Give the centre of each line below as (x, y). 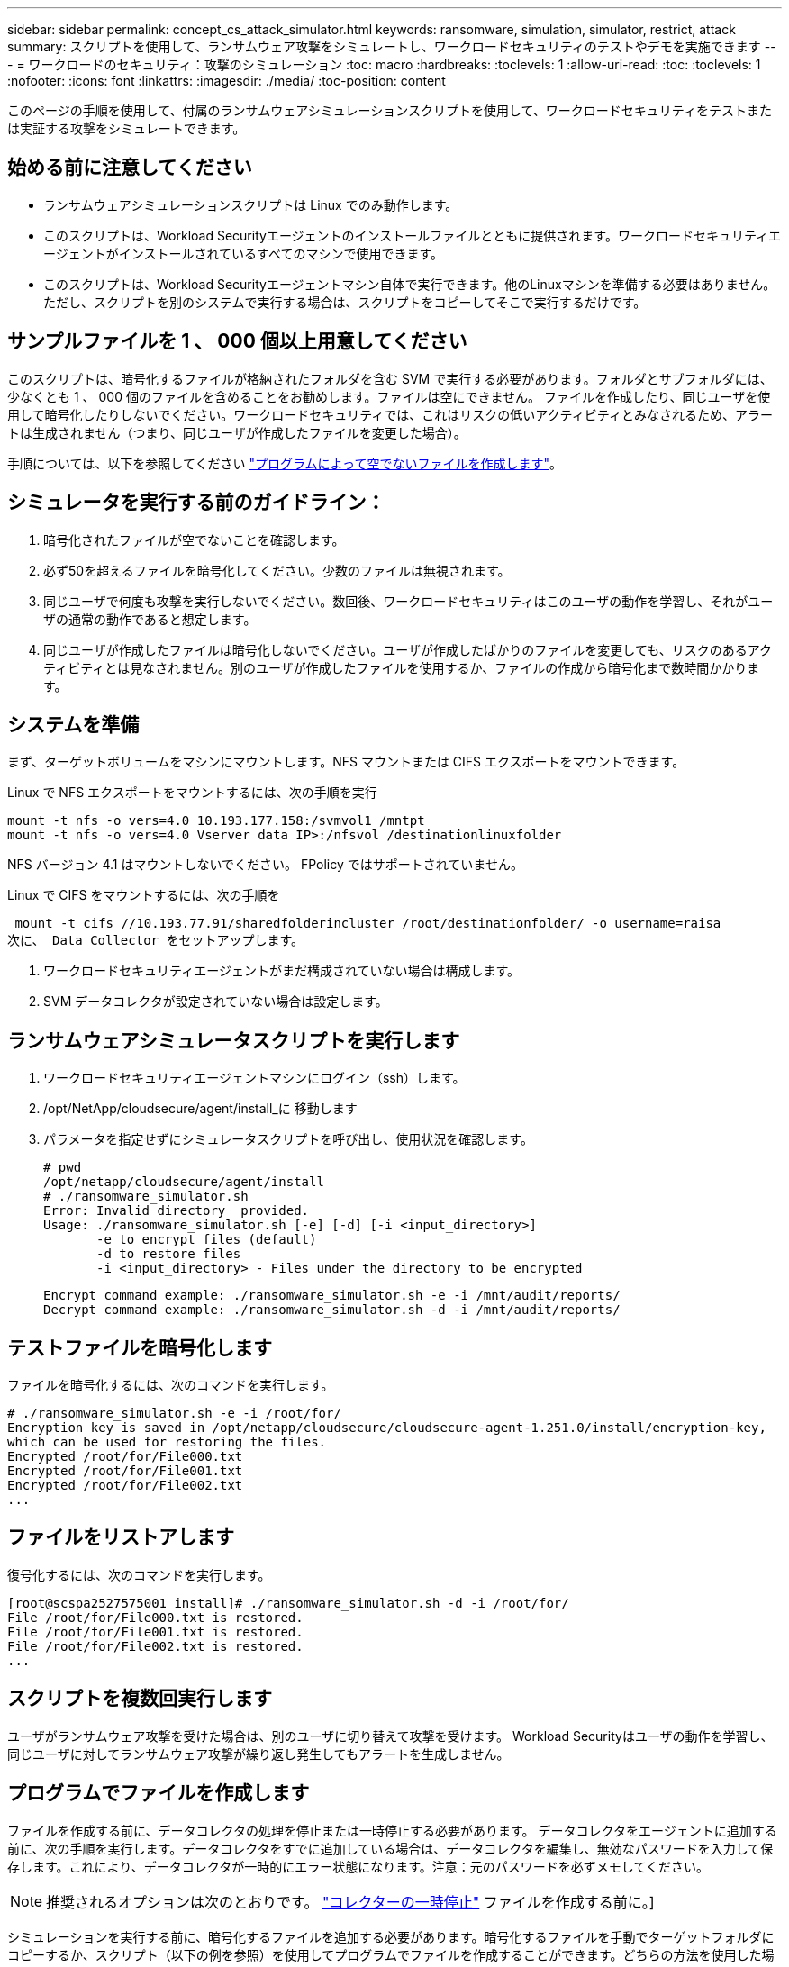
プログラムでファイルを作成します (159, 1793)
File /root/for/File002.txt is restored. (155, 1646)
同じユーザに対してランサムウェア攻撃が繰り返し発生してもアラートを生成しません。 (258, 1754)
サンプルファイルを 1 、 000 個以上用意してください (237, 341)
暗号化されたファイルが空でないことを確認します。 (194, 539)
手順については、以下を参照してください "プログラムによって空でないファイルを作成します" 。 (285, 463)
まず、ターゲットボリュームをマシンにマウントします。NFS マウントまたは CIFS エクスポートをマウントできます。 (346, 762)
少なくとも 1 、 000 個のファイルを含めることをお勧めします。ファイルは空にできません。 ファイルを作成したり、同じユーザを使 (389, 396)
